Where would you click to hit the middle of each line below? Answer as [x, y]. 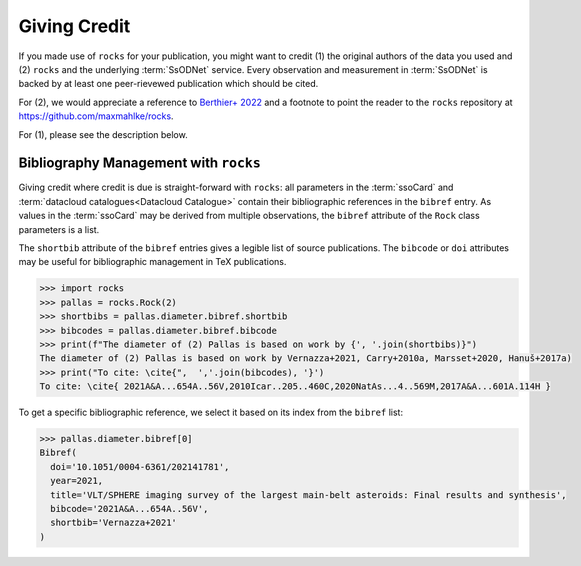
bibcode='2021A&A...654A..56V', [129, 508]
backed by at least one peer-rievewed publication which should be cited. [168, 84]
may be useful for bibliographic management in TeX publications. [152, 262]
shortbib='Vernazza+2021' [113, 523]
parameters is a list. [59, 229]
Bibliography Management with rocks [140, 163]
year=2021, [77, 481]
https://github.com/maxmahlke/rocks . [96, 116]
